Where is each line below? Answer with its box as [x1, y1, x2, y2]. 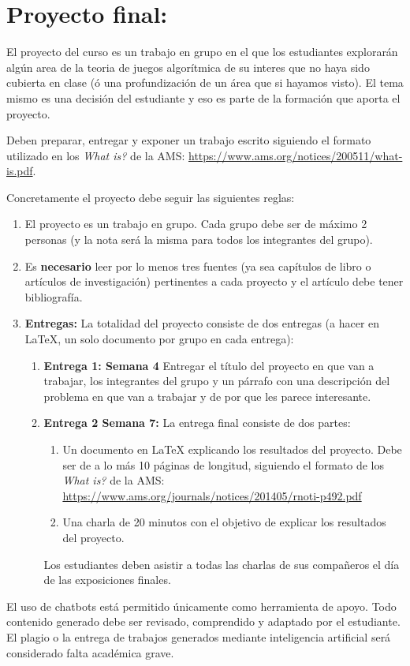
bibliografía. [24, 288, 83, 305]
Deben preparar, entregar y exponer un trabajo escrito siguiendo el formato [6, 132, 371, 148]
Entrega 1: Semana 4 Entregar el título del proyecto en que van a [43, 357, 375, 373]
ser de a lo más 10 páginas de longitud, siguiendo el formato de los [62, 456, 384, 473]
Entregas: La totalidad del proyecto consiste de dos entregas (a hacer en [24, 315, 380, 331]
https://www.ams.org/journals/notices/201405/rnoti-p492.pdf [62, 487, 362, 503]
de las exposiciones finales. [43, 571, 171, 588]
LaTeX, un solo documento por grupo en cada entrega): [24, 331, 294, 347]
